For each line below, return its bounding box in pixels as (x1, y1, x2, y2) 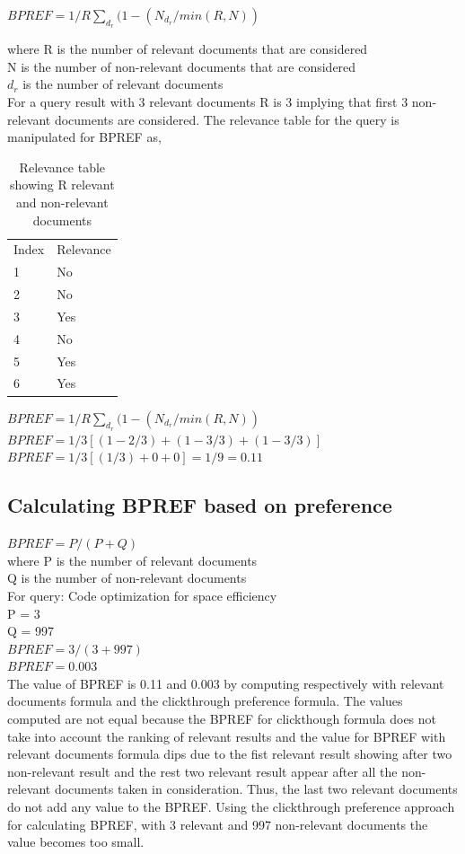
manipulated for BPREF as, (7, 128, 162, 146)
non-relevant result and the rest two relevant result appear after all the (7, 762, 398, 780)
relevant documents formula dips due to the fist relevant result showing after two (7, 744, 452, 763)
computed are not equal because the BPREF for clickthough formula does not (7, 709, 437, 728)
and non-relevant (15, 192, 109, 211)
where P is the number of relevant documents (7, 550, 258, 569)
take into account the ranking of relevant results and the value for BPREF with (7, 726, 446, 745)
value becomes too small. (7, 832, 145, 851)
